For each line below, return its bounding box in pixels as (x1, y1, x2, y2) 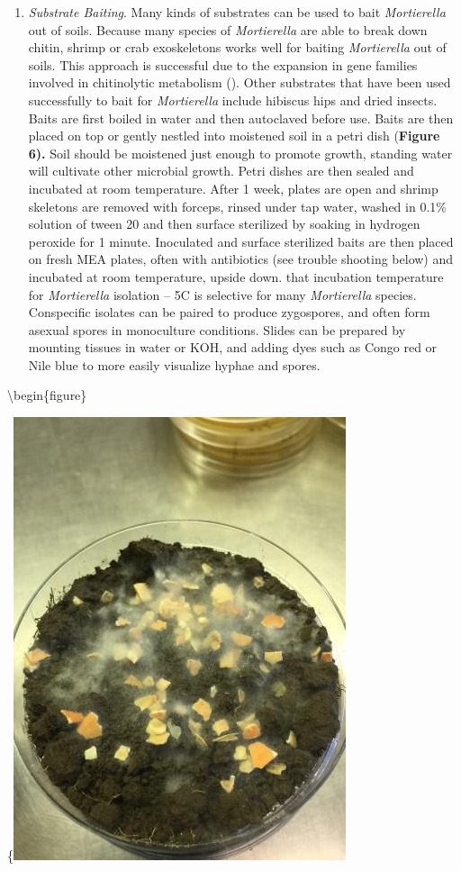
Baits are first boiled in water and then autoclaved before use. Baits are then (28, 108, 454, 127)
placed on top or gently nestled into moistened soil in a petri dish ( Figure (28, 126, 440, 145)
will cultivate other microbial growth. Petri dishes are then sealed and (28, 161, 414, 180)
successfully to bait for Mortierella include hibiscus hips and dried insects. (28, 90, 438, 109)
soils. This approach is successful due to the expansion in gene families (28, 55, 418, 74)
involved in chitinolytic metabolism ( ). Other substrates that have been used (28, 73, 451, 92)
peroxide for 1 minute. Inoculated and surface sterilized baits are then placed (28, 231, 454, 250)
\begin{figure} (7, 386, 87, 404)
